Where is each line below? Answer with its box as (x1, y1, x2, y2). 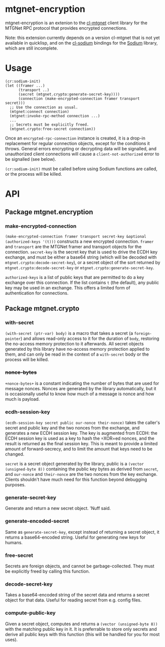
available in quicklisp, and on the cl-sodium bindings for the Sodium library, (5, 40, 158, 46)
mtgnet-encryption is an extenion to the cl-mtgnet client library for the (5, 20, 148, 26)
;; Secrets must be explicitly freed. (9, 122, 90, 127)
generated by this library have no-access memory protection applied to (5, 346, 150, 352)
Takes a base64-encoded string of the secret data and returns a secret (5, 592, 149, 598)
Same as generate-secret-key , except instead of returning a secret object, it (5, 529, 160, 535)
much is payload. (5, 396, 40, 402)
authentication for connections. (5, 290, 69, 296)
